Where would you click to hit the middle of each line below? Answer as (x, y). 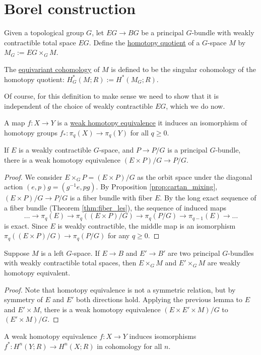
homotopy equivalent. (37, 272)
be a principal (162, 32)
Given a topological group (44, 32)
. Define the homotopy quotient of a (144, 42)
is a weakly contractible (55, 150)
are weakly (224, 263)
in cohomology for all (129, 346)
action (14, 187)
